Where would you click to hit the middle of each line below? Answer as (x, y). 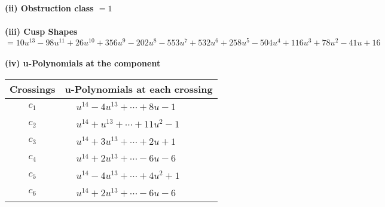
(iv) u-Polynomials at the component (83, 63)
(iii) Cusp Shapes (41, 31)
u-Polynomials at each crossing (139, 89)
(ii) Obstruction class (49, 8)
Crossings (33, 89)
